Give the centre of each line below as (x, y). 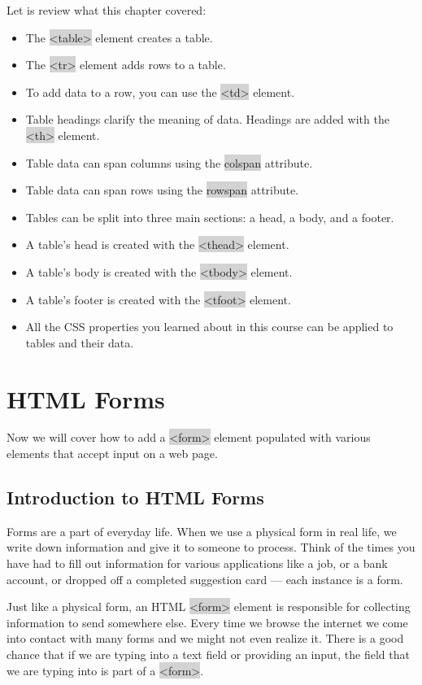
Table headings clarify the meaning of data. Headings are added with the (207, 119)
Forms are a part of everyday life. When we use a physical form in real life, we (202, 531)
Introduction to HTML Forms (135, 497)
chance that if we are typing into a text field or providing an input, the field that (208, 654)
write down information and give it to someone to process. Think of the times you (211, 547)
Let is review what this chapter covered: (107, 10)
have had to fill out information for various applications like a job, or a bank (197, 563)
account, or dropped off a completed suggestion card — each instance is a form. (205, 579)
